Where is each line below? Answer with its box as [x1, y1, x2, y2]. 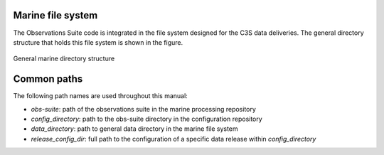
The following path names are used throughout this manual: [13, 92, 188, 100]
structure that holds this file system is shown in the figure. [13, 38, 183, 46]
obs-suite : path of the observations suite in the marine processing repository [31, 105, 256, 113]
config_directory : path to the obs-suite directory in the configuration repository [31, 114, 262, 123]
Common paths [13, 73, 83, 85]
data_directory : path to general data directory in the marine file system [31, 124, 238, 133]
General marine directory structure [13, 54, 115, 63]
